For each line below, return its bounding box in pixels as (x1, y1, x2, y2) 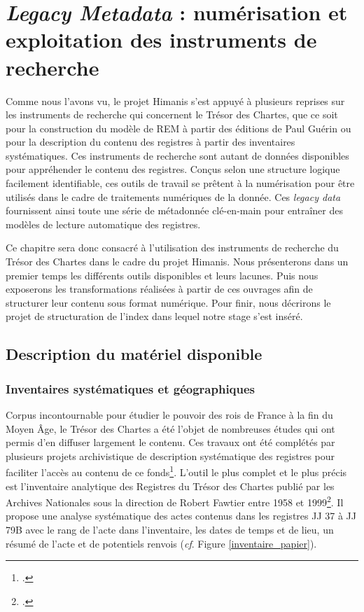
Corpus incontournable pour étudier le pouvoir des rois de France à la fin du (6, 408, 333, 422)
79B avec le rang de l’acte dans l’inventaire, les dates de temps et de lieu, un (6, 522, 334, 537)
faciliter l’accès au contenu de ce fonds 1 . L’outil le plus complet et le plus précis (6, 463, 347, 480)
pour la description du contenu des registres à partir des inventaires (6, 134, 295, 149)
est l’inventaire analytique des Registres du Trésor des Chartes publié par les (6, 478, 335, 493)
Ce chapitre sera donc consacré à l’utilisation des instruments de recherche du (6, 240, 339, 255)
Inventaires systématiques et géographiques (6, 380, 255, 397)
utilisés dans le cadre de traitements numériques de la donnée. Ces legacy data (6, 189, 341, 204)
